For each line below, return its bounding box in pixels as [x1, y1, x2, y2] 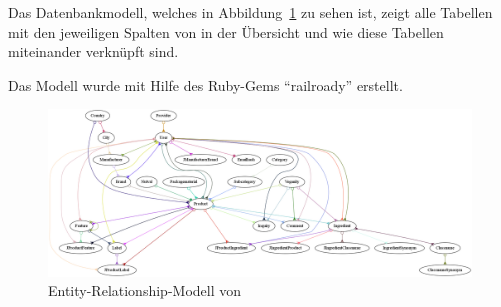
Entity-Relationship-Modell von [48, 280, 242, 301]
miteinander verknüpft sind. [8, 41, 179, 62]
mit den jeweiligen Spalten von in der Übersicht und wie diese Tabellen [8, 21, 444, 42]
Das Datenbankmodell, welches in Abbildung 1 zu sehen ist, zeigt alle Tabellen [8, 2, 493, 22]
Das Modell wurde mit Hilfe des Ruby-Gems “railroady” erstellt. [8, 74, 403, 95]
